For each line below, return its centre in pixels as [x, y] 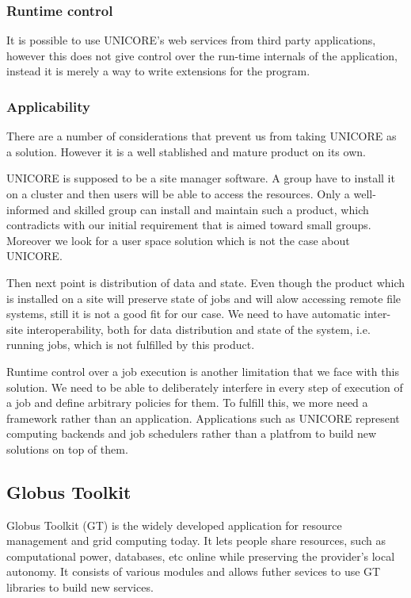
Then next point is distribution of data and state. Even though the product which [206, 282]
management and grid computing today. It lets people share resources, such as [196, 540]
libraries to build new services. [80, 587]
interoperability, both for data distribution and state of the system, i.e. [198, 329]
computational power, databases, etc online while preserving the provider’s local [201, 556]
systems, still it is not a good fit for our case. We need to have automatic [184, 314]
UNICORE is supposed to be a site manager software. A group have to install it [201, 178]
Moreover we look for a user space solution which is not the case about [178, 240]
